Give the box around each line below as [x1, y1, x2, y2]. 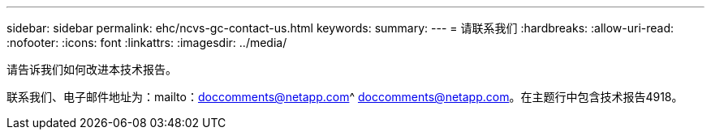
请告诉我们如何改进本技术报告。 [6, 62, 177, 76]
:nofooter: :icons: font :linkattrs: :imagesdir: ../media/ [6, 36, 287, 49]
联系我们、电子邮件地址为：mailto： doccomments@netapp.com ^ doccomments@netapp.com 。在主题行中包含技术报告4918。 [6, 90, 683, 104]
